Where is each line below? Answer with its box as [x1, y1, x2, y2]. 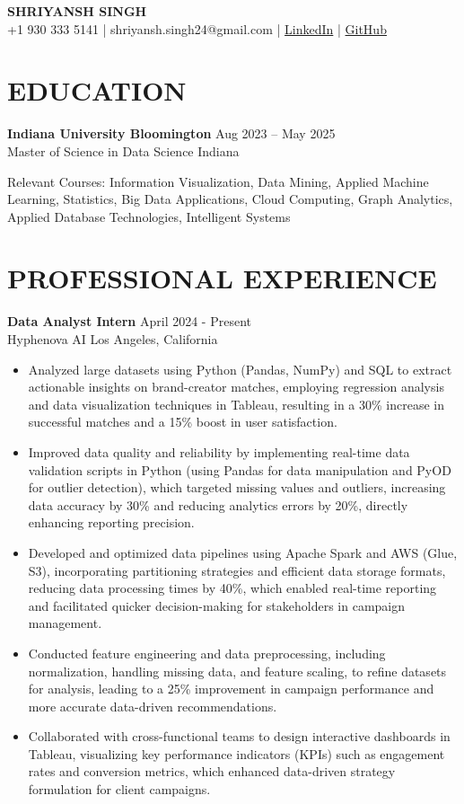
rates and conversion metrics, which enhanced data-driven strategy [28, 762, 396, 781]
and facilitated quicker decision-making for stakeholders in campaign [28, 596, 405, 614]
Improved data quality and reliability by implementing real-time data [28, 442, 410, 461]
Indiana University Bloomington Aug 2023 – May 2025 [7, 124, 336, 143]
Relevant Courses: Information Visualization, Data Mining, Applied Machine [7, 172, 429, 190]
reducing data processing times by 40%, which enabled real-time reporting [28, 579, 437, 597]
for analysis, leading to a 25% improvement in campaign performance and [28, 679, 434, 698]
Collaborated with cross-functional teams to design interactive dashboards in [28, 727, 451, 746]
